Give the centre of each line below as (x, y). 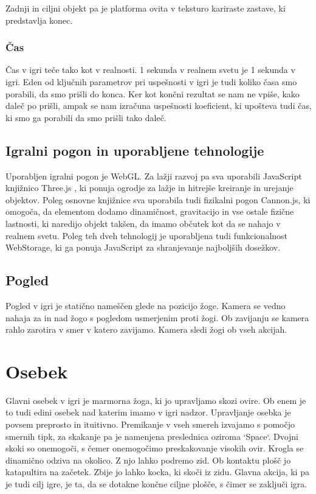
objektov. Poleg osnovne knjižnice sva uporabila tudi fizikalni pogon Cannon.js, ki (158, 199)
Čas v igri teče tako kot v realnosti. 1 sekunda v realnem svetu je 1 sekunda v (150, 70)
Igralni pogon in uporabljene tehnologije (135, 150)
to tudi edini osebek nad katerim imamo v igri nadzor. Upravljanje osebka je (148, 412)
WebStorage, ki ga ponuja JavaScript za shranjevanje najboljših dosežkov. (143, 247)
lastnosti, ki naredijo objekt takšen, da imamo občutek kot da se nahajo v (143, 223)
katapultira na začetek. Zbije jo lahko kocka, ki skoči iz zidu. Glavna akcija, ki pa (157, 472)
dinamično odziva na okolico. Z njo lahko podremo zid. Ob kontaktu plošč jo (148, 460)
